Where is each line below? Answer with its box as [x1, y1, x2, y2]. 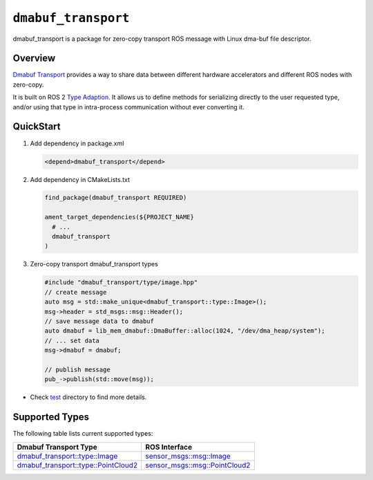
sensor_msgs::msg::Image [145, 451, 231, 461]
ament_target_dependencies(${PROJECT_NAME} [44, 213, 195, 221]
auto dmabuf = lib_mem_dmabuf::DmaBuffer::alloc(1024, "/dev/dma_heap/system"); [44, 327, 325, 335]
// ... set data [44, 336, 100, 344]
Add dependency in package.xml [30, 139, 124, 147]
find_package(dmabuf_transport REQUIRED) [44, 194, 187, 202]
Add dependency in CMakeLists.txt [30, 175, 131, 183]
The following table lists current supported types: [12, 430, 153, 438]
